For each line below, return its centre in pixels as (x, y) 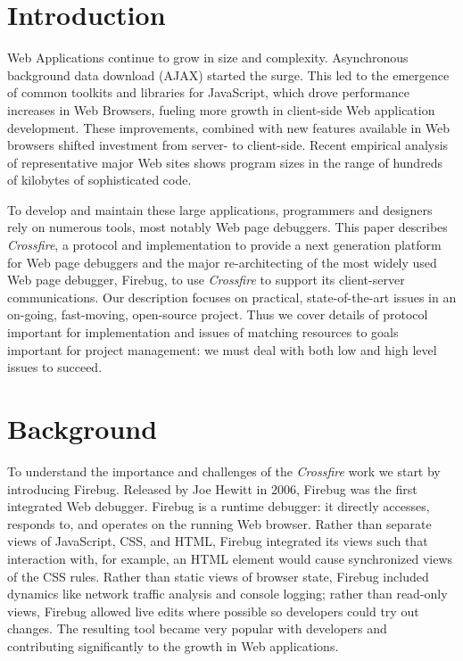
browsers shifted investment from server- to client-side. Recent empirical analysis (228, 145)
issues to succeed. (55, 367)
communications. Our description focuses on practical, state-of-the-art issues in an (232, 297)
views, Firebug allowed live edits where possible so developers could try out (213, 611)
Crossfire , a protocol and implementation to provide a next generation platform (224, 245)
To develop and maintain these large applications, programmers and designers (220, 209)
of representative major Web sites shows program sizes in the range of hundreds (225, 162)
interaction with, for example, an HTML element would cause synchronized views (230, 558)
